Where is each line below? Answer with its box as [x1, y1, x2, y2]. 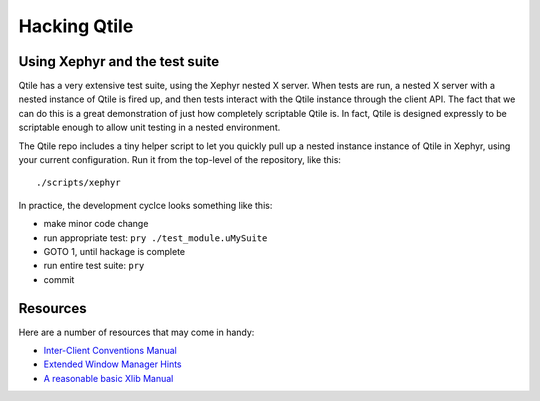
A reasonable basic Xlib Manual [43, 372, 174, 384]
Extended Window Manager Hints [43, 358, 182, 370]
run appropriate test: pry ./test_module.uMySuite [43, 231, 268, 244]
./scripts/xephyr [36, 177, 121, 189]
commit [43, 273, 75, 285]
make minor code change [43, 218, 149, 230]
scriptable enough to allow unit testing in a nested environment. [18, 121, 281, 134]
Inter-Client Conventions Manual [43, 345, 177, 357]
